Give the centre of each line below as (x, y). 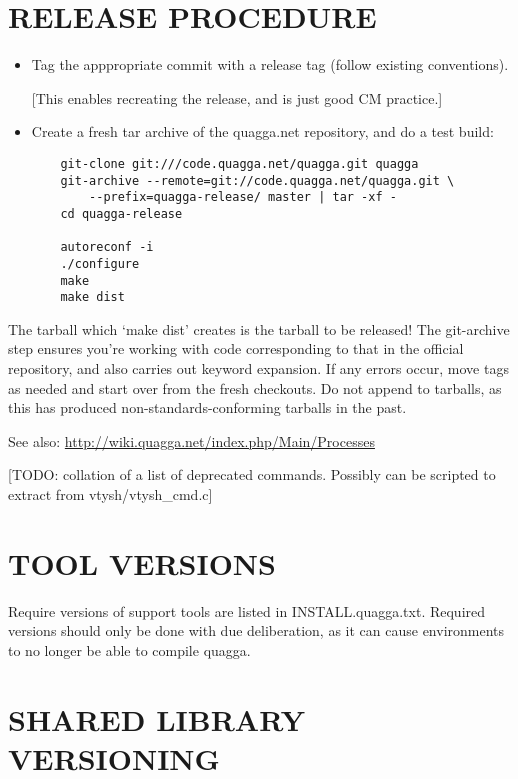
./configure (100, 263)
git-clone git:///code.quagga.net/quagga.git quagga (239, 163)
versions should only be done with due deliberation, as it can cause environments (256, 630)
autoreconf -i (107, 247)
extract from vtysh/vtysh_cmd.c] (110, 493)
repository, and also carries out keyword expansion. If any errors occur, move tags (258, 368)
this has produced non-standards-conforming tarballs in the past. (207, 407)
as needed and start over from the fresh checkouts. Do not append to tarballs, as (255, 387)
